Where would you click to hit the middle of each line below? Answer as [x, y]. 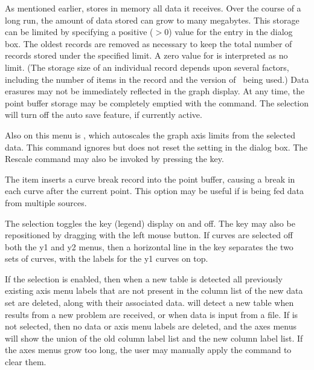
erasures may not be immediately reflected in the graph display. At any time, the [155, 91]
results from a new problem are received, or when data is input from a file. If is [152, 314]
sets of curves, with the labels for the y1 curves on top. [107, 258]
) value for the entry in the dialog [231, 32]
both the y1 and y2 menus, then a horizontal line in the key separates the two [149, 246]
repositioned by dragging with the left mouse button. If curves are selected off [149, 235]
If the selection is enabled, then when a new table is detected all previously [144, 278]
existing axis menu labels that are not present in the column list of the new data [154, 290]
